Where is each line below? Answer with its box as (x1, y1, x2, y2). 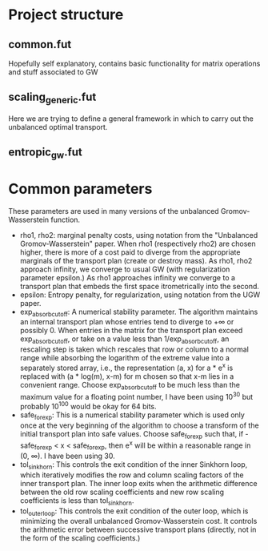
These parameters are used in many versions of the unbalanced (8, 206, 219, 215)
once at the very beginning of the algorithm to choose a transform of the (19, 420, 259, 430)
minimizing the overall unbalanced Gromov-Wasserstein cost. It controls (19, 517, 258, 526)
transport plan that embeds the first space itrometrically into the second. (19, 281, 260, 291)
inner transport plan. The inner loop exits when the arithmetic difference (19, 478, 258, 488)
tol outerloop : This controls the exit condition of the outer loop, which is (19, 506, 249, 517)
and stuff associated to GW (8, 67, 98, 77)
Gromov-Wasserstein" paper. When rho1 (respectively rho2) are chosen (19, 239, 256, 248)
